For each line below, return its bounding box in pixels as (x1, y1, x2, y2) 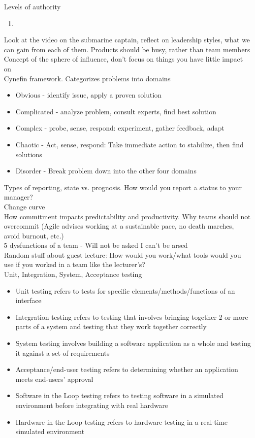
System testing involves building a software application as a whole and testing (15, 338, 251, 348)
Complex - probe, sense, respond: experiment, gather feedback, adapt (15, 123, 224, 133)
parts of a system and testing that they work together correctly (15, 321, 207, 332)
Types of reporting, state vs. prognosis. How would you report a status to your (4, 182, 242, 192)
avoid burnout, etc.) (4, 230, 64, 240)
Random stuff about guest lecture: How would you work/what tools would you (4, 249, 241, 260)
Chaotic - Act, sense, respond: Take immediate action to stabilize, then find (15, 139, 244, 149)
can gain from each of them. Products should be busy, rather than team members (4, 44, 250, 54)
